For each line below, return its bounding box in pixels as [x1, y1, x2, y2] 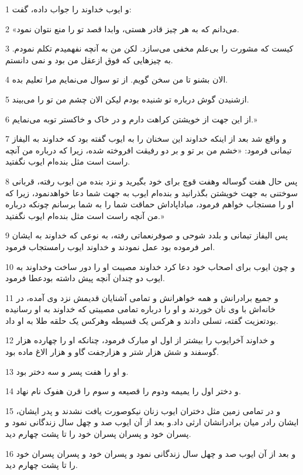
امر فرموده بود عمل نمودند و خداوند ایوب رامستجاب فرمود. [5, 240, 215, 252]
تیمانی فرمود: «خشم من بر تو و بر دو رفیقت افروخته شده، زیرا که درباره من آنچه [5, 143, 292, 156]
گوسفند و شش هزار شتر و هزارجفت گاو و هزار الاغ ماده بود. [5, 346, 219, 358]
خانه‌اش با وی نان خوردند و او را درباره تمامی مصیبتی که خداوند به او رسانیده [5, 303, 276, 315]
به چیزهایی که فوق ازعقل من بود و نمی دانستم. [5, 53, 173, 66]
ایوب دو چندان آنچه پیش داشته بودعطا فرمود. [5, 272, 165, 284]
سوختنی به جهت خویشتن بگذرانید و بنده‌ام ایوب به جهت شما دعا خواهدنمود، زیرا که [5, 186, 298, 199]
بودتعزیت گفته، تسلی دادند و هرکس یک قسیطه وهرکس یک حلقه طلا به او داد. [5, 314, 278, 326]
